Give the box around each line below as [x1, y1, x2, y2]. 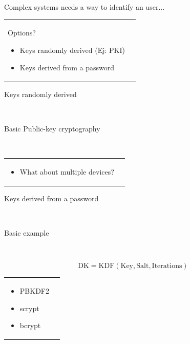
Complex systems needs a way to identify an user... [4, 2, 165, 12]
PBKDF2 [19, 285, 49, 296]
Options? [8, 27, 36, 38]
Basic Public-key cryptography [4, 123, 100, 133]
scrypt [19, 302, 39, 313]
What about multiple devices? [19, 166, 114, 177]
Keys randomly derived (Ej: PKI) [19, 44, 125, 55]
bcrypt [19, 320, 41, 331]
